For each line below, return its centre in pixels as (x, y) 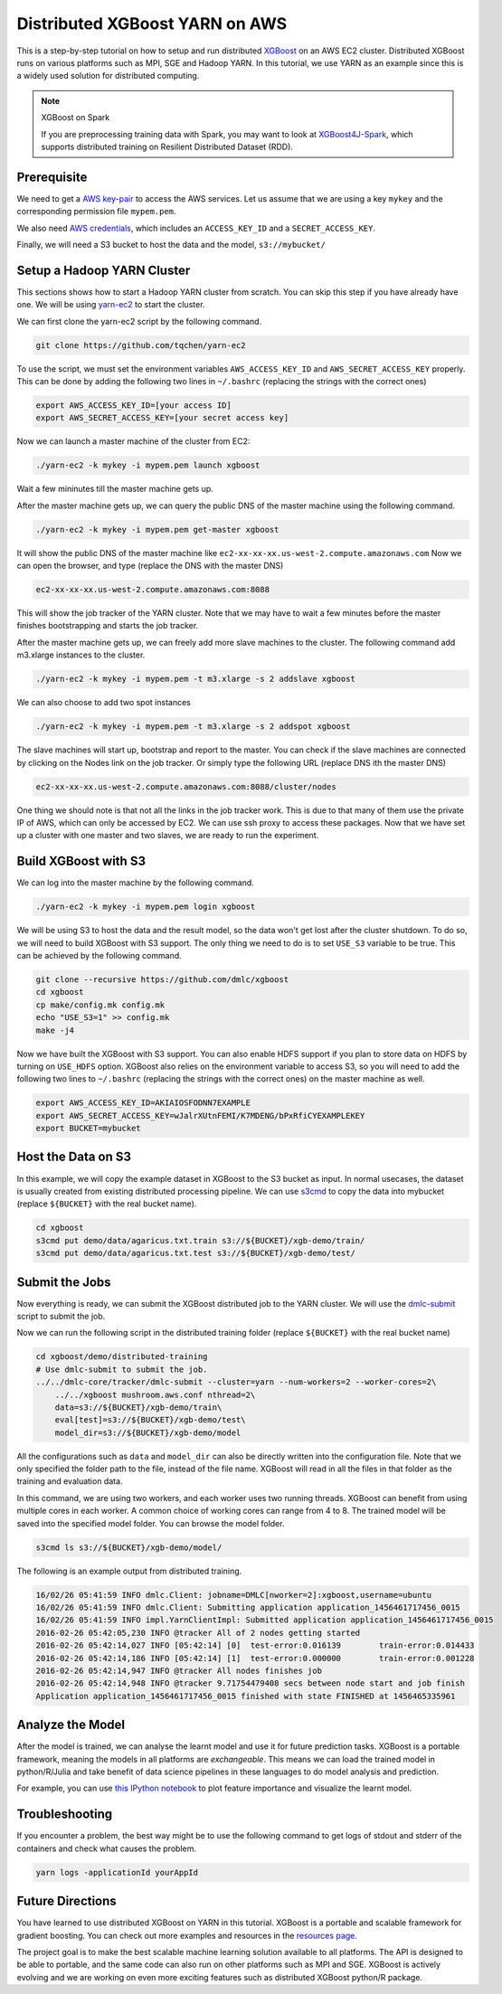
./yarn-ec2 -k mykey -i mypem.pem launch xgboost (148, 465)
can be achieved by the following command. (99, 955)
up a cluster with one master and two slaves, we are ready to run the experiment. (168, 836)
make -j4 (55, 1030)
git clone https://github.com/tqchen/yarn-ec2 (141, 345)
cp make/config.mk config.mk (100, 1005)
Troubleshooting (65, 1814)
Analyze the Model (71, 1725)
